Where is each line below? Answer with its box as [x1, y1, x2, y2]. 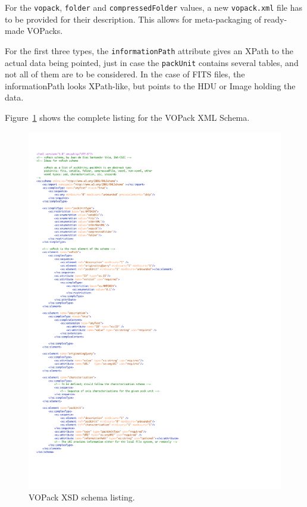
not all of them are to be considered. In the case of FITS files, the [5, 68, 245, 80]
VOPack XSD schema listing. [29, 491, 135, 503]
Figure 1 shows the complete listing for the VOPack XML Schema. [5, 111, 250, 123]
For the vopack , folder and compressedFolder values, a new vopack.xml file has [5, 1, 302, 13]
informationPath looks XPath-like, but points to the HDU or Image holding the [5, 79, 296, 92]
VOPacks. [27, 24, 63, 37]
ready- [264, 12, 287, 25]
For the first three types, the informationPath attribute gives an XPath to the [5, 44, 294, 57]
